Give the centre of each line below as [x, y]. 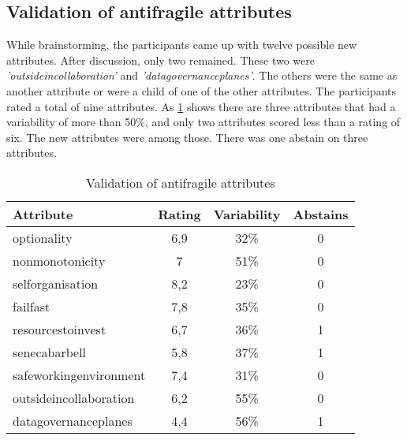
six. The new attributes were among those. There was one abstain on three [187, 137]
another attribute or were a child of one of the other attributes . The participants [201, 90]
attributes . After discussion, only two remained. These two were [161, 60]
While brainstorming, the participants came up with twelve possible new [182, 45]
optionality [43, 237]
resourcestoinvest [60, 329]
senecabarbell [50, 352]
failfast [32, 306]
